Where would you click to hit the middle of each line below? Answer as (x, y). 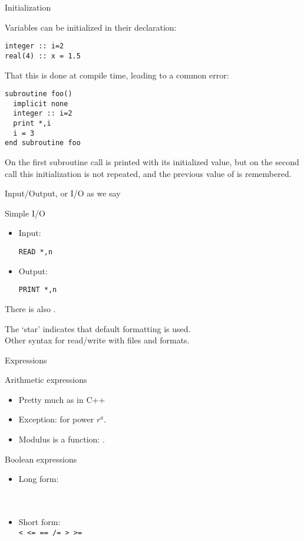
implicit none (41, 104)
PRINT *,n (38, 290)
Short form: (39, 522)
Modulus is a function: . (62, 439)
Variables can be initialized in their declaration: (91, 27)
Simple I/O (25, 213)
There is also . (30, 308)
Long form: (39, 479)
